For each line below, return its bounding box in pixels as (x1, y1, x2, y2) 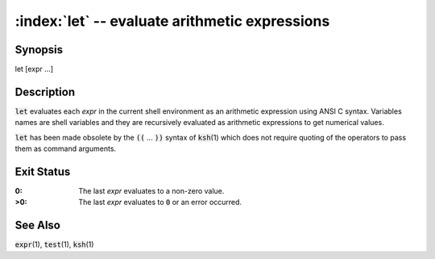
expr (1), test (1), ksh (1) (14, 240, 94, 249)
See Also (14, 219, 60, 232)
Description (14, 85, 76, 98)
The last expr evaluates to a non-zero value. (78, 186, 225, 196)
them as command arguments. (14, 144, 117, 153)
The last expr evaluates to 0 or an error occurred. (78, 198, 242, 207)
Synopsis (14, 43, 64, 56)
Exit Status (14, 165, 71, 178)
